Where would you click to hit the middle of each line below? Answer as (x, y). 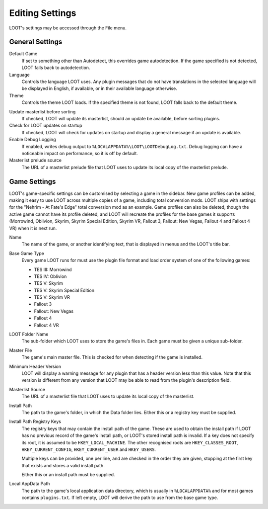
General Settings (36, 42)
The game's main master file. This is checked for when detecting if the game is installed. (112, 357)
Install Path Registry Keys (35, 422)
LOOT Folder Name (29, 334)
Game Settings (33, 181)
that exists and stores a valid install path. (63, 465)
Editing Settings (43, 13)
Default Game (23, 54)
